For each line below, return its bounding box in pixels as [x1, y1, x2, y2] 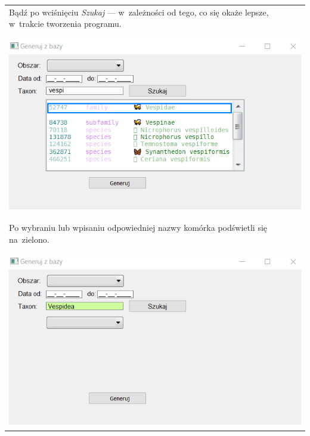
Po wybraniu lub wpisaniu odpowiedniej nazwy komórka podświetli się [9, 221, 268, 234]
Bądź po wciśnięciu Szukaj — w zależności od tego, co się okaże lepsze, [9, 5, 269, 18]
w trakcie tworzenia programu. [9, 17, 122, 30]
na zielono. [9, 233, 49, 245]
